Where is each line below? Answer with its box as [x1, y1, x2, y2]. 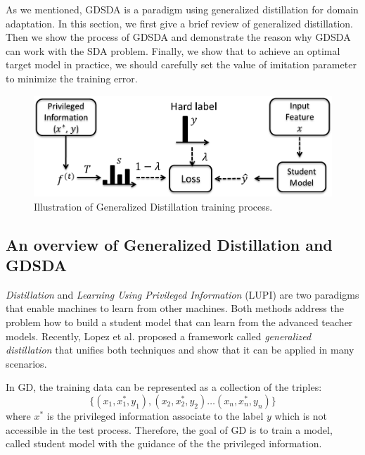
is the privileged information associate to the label [46, 408, 264, 423]
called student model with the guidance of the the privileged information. [6, 436, 322, 451]
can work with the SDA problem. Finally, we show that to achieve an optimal [6, 43, 340, 58]
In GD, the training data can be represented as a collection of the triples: [6, 380, 322, 394]
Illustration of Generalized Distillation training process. [34, 199, 273, 213]
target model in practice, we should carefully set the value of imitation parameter [6, 57, 357, 72]
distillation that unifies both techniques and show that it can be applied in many [6, 342, 354, 357]
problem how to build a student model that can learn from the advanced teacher [6, 314, 353, 329]
